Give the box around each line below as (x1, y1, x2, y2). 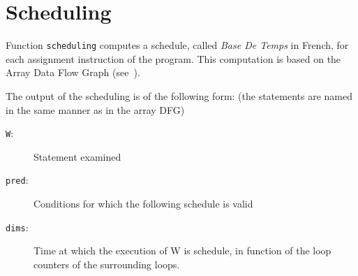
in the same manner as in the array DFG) (6, 102, 185, 117)
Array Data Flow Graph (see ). (6, 65, 140, 80)
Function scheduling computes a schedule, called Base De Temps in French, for (6, 38, 349, 52)
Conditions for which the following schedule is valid (33, 196, 253, 211)
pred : (6, 173, 29, 187)
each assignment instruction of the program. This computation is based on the (6, 51, 341, 66)
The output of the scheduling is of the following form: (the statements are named (6, 88, 352, 103)
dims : (6, 219, 29, 234)
